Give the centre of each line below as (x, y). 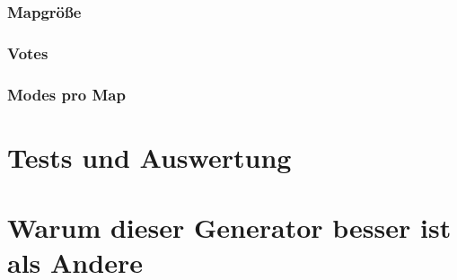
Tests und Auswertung (149, 157)
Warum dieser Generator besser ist (229, 227)
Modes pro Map (66, 94)
